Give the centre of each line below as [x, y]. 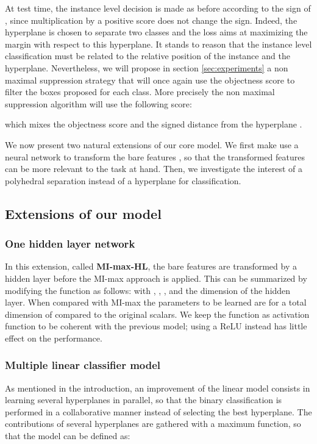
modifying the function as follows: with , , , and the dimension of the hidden [148, 290]
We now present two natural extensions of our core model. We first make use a [152, 144]
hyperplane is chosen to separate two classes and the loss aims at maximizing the [156, 32]
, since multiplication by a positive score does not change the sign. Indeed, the [151, 20]
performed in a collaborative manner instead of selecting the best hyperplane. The [158, 411]
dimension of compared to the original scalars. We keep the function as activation [157, 314]
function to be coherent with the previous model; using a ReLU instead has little [156, 326]
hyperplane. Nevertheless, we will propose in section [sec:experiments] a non [147, 67]
